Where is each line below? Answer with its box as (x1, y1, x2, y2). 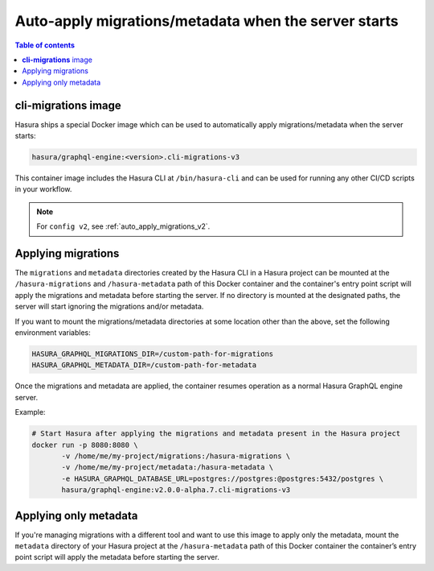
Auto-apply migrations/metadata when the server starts (14, 12, 399, 30)
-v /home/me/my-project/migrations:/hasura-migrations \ (61, 451, 291, 461)
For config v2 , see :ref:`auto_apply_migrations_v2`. (36, 221, 211, 231)
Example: (14, 408, 46, 417)
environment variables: (14, 328, 92, 337)
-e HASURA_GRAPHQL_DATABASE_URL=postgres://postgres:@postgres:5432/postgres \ (61, 474, 384, 483)
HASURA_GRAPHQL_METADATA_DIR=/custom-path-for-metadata (31, 361, 257, 370)
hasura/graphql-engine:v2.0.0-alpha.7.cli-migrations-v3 (61, 486, 291, 494)
